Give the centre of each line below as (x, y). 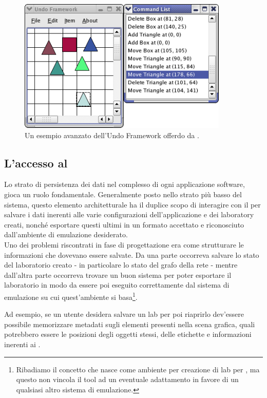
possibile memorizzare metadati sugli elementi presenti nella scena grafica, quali (130, 324)
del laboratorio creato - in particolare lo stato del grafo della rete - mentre (121, 265)
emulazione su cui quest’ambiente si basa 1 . (71, 296)
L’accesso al (36, 163)
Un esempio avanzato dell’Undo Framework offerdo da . (112, 135)
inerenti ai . (22, 344)
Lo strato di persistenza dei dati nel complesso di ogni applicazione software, (125, 184)
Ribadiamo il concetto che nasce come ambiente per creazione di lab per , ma (138, 369)
